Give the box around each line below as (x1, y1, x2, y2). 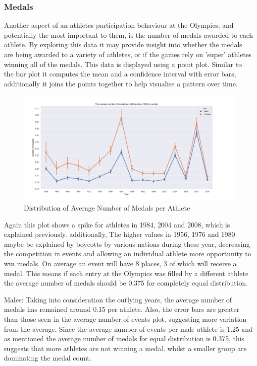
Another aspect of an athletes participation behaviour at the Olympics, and (4, 20, 234, 30)
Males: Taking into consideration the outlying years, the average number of (4, 294, 232, 304)
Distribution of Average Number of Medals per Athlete (24, 202, 190, 213)
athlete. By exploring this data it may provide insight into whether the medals (4, 39, 242, 50)
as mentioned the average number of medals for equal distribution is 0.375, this (4, 333, 245, 344)
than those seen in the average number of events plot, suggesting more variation (4, 313, 247, 324)
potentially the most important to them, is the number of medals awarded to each (4, 29, 253, 40)
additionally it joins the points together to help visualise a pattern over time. (4, 78, 238, 88)
